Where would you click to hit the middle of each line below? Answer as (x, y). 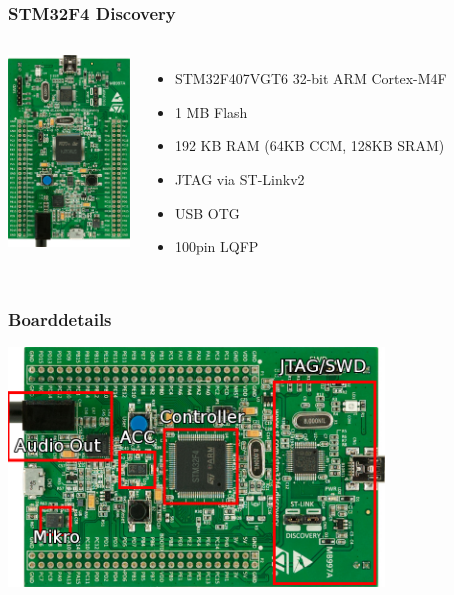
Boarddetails (60, 318)
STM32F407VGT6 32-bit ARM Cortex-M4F (310, 78)
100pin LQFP (216, 246)
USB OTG (207, 212)
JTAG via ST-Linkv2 (239, 179)
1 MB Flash (211, 111)
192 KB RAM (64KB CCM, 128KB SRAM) (309, 145)
